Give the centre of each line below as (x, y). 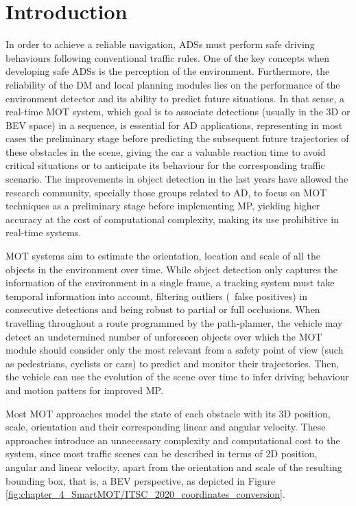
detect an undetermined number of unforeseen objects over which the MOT (164, 336)
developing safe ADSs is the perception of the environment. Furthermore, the (168, 71)
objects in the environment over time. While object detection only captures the (172, 269)
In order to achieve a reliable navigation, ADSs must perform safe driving (160, 44)
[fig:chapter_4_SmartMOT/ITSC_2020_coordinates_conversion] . (145, 494)
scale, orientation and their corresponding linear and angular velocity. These (166, 427)
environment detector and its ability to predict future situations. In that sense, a (175, 98)
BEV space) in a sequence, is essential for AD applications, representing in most (174, 125)
